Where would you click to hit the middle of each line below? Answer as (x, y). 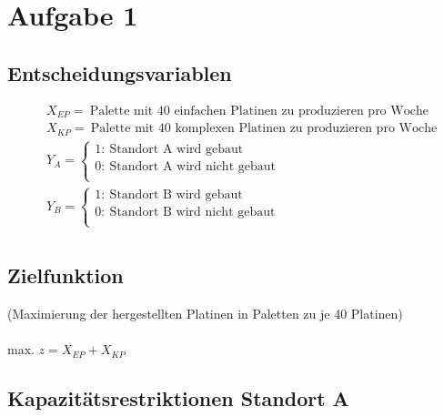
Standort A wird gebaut (177, 149)
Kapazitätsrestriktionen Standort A (178, 398)
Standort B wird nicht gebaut (192, 213)
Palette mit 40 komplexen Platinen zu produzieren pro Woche (264, 129)
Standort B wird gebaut (176, 195)
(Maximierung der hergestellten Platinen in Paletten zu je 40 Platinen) (205, 314)
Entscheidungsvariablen (120, 72)
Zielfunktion (66, 275)
